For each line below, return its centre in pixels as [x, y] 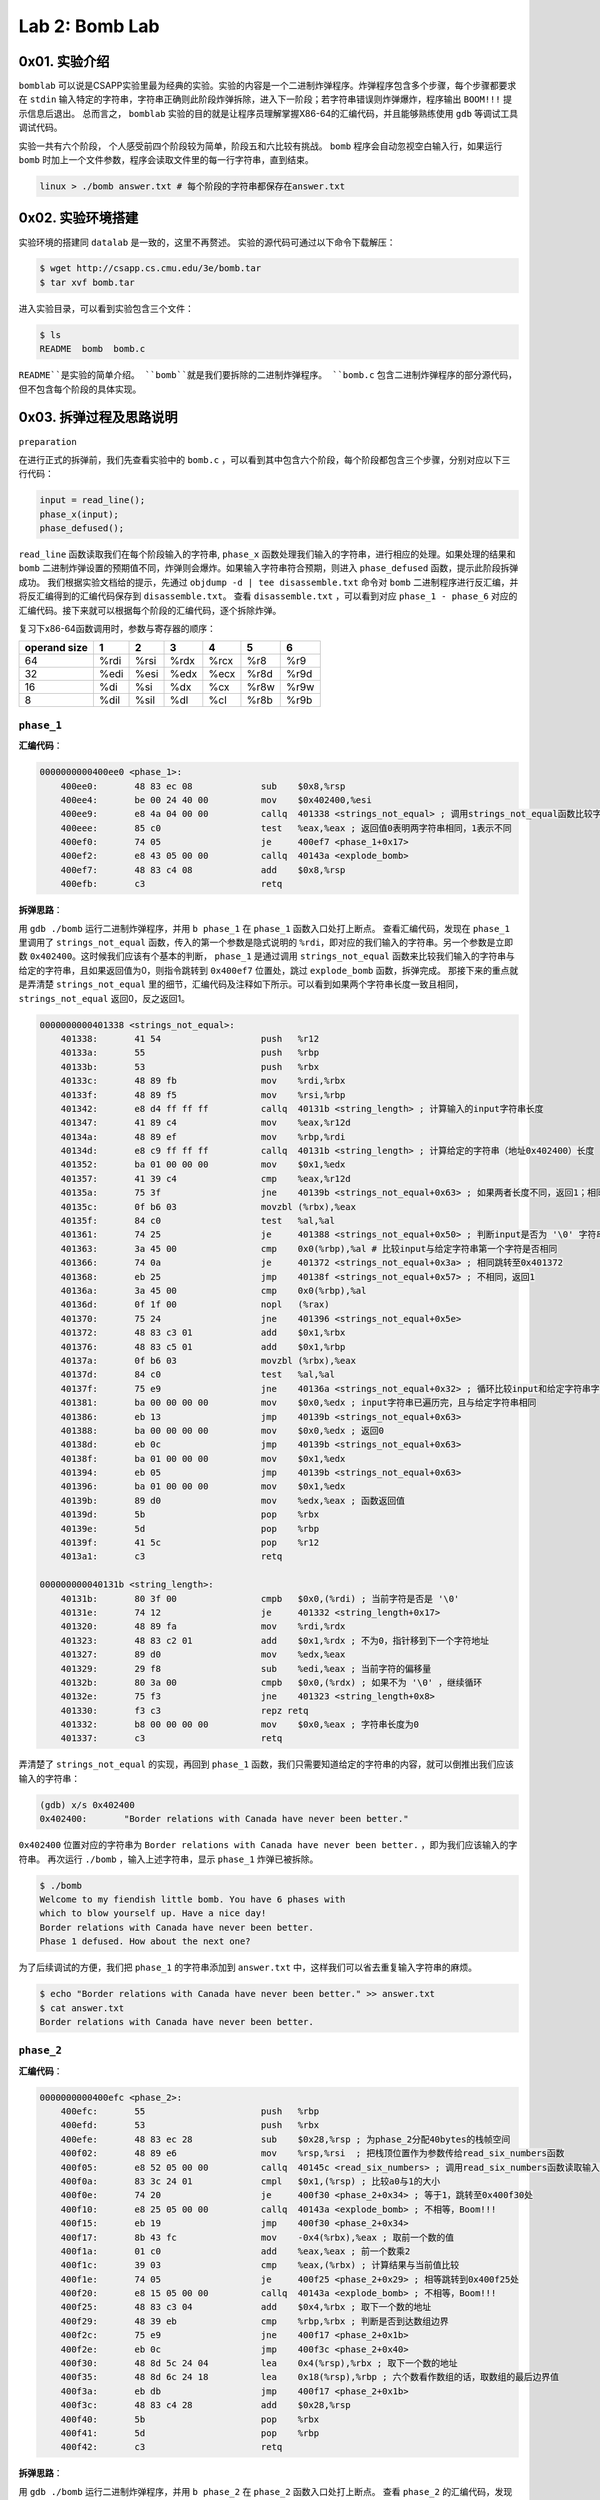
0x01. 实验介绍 [64, 61]
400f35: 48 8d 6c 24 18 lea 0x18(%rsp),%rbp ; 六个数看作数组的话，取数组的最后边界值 [310, 2377]
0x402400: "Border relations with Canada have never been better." [224, 1819]
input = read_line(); [92, 500]
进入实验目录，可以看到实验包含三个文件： [106, 308]
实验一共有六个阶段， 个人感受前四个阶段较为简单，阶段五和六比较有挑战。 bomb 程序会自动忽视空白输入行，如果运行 [260, 146]
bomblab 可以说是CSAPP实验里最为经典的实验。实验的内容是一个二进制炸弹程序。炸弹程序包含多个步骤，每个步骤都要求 [267, 86]
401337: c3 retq [171, 1738]
